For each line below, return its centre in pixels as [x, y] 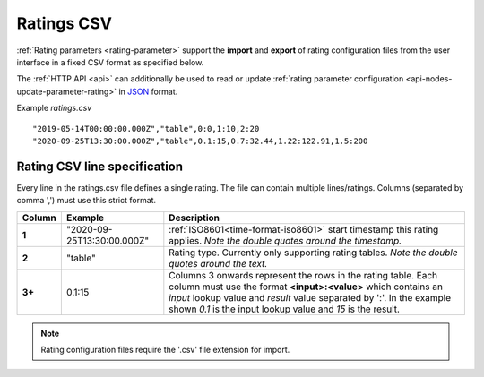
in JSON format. [148, 91]
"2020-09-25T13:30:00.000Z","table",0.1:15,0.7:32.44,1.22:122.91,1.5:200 [200, 141]
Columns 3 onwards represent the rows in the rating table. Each [303, 275]
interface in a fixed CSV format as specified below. [110, 62]
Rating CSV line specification [100, 166]
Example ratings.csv [54, 108]
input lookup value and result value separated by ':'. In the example [310, 297]
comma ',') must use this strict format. [86, 201]
